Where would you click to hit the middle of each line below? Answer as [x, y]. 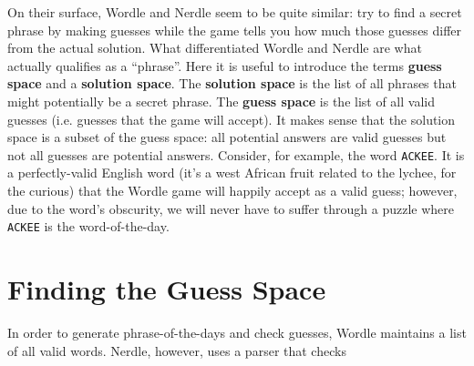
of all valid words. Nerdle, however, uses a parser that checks [177, 350]
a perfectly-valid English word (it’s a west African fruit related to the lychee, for [232, 173]
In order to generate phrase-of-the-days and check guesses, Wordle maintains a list [237, 332]
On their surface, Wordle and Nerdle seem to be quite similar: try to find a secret [235, 12]
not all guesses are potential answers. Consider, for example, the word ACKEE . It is [236, 154]
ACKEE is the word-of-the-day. [88, 226]
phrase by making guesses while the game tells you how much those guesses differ [235, 30]
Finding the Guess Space [167, 289]
